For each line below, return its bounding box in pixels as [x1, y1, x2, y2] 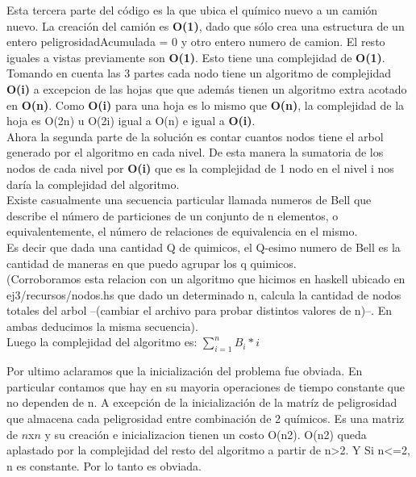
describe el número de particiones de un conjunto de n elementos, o [6, 207, 339, 224]
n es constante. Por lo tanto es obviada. [6, 457, 202, 474]
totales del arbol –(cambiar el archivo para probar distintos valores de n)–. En [6, 302, 392, 319]
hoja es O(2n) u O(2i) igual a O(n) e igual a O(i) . [6, 112, 256, 129]
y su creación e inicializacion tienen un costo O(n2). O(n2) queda [44, 425, 367, 442]
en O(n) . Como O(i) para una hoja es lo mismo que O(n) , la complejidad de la [6, 96, 405, 113]
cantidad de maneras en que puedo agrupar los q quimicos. [6, 254, 297, 271]
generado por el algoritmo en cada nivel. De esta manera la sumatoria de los [6, 144, 384, 161]
